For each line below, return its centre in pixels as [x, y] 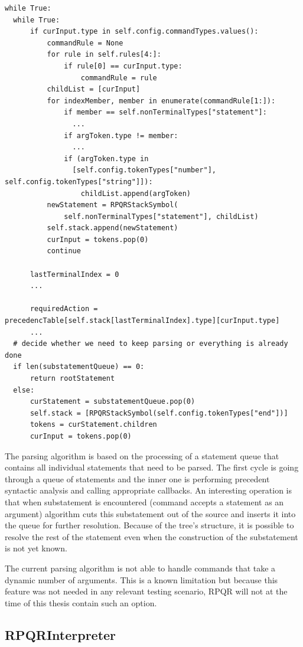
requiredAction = [64, 309]
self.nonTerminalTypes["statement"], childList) [161, 216]
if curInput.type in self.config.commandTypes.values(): [144, 32]
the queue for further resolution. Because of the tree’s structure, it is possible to [149, 525]
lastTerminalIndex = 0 [74, 274]
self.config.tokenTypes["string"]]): [79, 182]
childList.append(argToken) [136, 193]
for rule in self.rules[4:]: [104, 55]
